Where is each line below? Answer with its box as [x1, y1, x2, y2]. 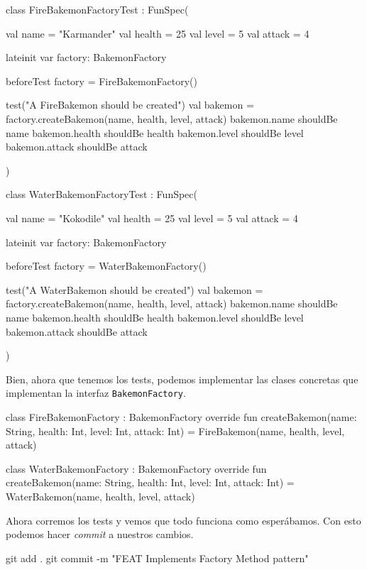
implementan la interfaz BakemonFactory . [6, 385, 186, 400]
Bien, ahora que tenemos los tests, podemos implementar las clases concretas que [6, 371, 358, 386]
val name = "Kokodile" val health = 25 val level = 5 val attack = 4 [6, 210, 298, 225]
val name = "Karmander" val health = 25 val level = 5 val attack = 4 [6, 26, 310, 40]
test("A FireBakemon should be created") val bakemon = [6, 97, 254, 112]
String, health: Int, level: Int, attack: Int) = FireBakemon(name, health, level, [6, 423, 345, 438]
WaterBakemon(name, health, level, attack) [6, 488, 195, 503]
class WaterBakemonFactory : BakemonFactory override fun [6, 461, 267, 476]
